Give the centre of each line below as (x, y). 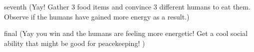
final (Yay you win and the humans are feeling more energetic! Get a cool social (126, 33)
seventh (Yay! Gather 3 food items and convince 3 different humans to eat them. (127, 6)
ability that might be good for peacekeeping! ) (75, 43)
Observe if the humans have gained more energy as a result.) (97, 16)
